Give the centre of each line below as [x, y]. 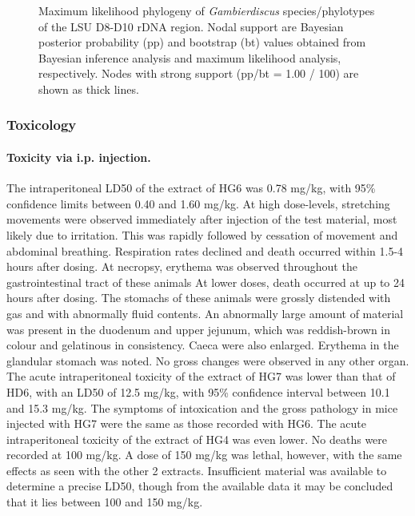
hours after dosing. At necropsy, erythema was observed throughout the [182, 266]
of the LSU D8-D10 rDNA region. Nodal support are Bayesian [191, 26]
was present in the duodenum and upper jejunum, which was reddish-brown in [199, 329]
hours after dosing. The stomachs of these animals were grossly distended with [199, 298]
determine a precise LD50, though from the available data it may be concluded [200, 486]
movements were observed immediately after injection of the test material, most [202, 219]
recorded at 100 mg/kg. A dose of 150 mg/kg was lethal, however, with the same [204, 455]
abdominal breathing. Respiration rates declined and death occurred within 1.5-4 [205, 250]
